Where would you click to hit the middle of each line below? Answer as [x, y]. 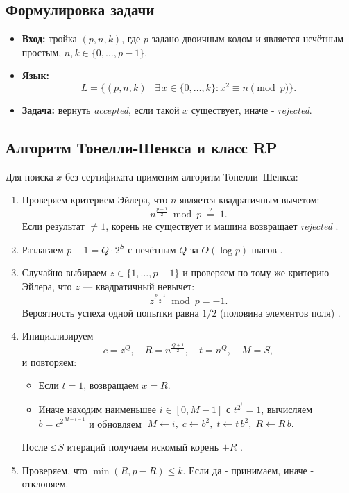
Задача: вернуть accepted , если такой [101, 110]
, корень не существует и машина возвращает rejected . [222, 226]
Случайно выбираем [64, 273]
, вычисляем [287, 409]
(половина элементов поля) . [280, 312]
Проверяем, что [54, 470]
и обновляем [115, 423]
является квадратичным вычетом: [250, 200]
